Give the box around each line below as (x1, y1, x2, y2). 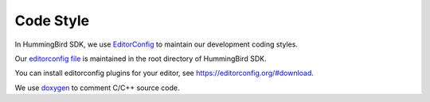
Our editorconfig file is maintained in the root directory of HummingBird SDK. (14, 54, 267, 63)
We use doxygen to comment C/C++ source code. (14, 83, 180, 93)
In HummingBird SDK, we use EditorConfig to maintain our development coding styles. (14, 40, 299, 49)
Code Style (14, 12, 90, 29)
